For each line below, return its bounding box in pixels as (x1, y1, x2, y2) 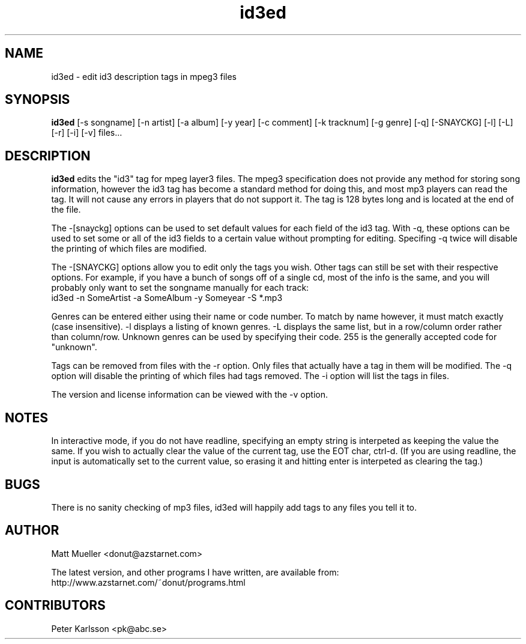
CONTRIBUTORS (5, 598, 106, 613)
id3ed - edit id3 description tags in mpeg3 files (51, 71, 237, 82)
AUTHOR (5, 523, 59, 538)
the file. (51, 204, 81, 215)
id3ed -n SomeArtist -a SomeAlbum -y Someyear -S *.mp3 (51, 293, 283, 303)
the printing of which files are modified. (51, 243, 207, 254)
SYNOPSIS (5, 92, 70, 108)
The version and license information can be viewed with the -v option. (51, 389, 328, 400)
